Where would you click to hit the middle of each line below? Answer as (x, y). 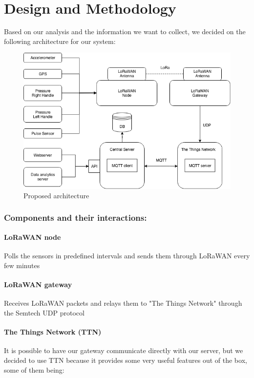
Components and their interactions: (75, 217)
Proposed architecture (56, 196)
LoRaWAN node (32, 237)
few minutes (22, 265)
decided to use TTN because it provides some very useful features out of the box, (126, 360)
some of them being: (34, 369)
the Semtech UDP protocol (44, 313)
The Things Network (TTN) (53, 332)
